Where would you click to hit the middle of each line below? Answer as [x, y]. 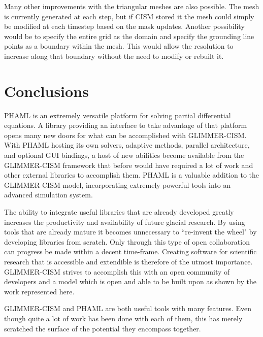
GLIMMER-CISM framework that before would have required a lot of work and [129, 165]
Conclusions [46, 91]
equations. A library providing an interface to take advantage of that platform [126, 125]
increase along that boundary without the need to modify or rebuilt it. [114, 56]
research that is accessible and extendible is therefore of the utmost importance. [128, 261]
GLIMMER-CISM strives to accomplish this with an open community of [117, 271]
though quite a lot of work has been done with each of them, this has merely [123, 318]
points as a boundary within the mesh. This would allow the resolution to [119, 46]
